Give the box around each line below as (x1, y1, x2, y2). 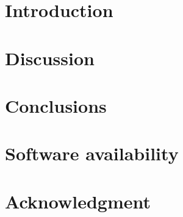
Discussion (5, 45, 95, 70)
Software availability (5, 141, 179, 166)
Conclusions (5, 93, 107, 118)
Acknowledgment (5, 188, 151, 213)
